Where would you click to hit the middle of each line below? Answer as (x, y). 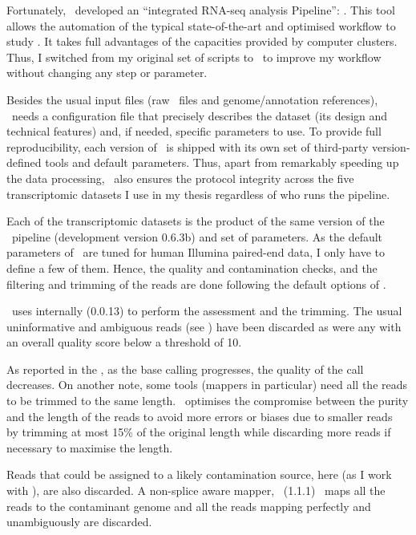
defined (24, 162)
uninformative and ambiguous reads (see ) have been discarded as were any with (204, 326)
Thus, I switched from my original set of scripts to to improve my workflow (194, 57)
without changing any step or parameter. (107, 73)
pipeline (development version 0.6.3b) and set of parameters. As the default (197, 236)
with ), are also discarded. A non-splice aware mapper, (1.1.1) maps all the (196, 490)
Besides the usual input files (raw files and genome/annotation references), (192, 99)
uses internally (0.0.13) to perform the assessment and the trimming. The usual (207, 311)
